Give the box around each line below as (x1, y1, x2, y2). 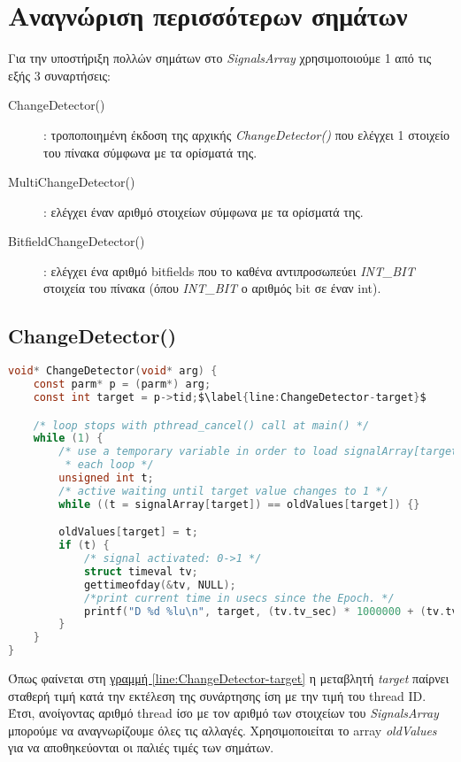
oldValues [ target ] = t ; (58, 526, 198, 539)
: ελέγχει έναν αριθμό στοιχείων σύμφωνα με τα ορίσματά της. (43, 202, 364, 220)
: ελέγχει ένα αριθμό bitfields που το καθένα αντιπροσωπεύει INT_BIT (43, 261, 415, 280)
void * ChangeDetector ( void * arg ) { (8, 365, 218, 378)
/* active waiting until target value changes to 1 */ (58, 484, 388, 497)
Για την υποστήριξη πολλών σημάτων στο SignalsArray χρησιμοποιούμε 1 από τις (8, 49, 432, 67)
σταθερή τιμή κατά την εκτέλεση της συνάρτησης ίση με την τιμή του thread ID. (8, 686, 426, 704)
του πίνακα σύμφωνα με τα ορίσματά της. (43, 142, 257, 161)
